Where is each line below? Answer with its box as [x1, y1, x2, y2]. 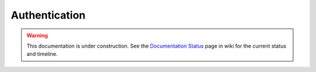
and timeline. [26, 51, 58, 57]
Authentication [11, 9, 86, 21]
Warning [26, 32, 48, 39]
